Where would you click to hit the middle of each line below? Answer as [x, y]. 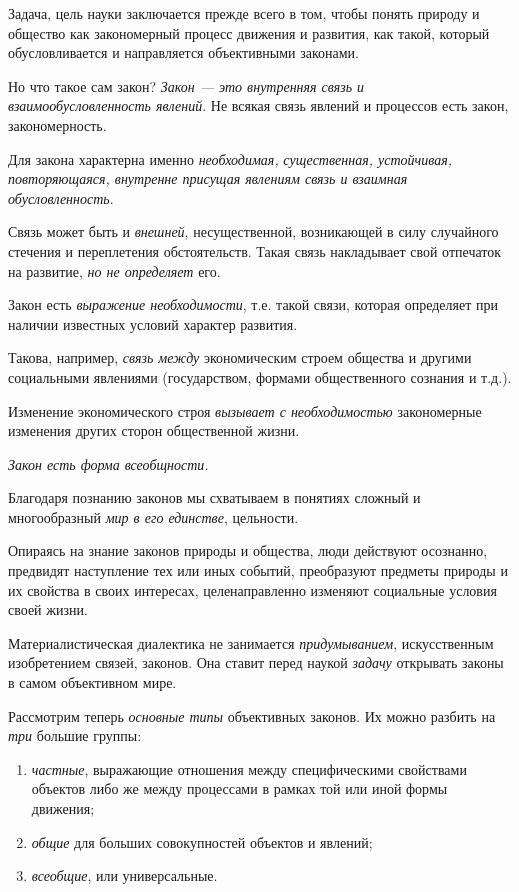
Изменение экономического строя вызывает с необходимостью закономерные [245, 410]
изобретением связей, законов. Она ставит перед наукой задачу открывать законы [256, 662]
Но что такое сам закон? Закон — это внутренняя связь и [186, 85]
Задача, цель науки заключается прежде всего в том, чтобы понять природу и [244, 13]
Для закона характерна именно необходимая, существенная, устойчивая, [230, 158]
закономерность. [57, 124]
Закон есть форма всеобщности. [108, 463]
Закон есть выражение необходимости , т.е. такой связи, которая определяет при [253, 304]
